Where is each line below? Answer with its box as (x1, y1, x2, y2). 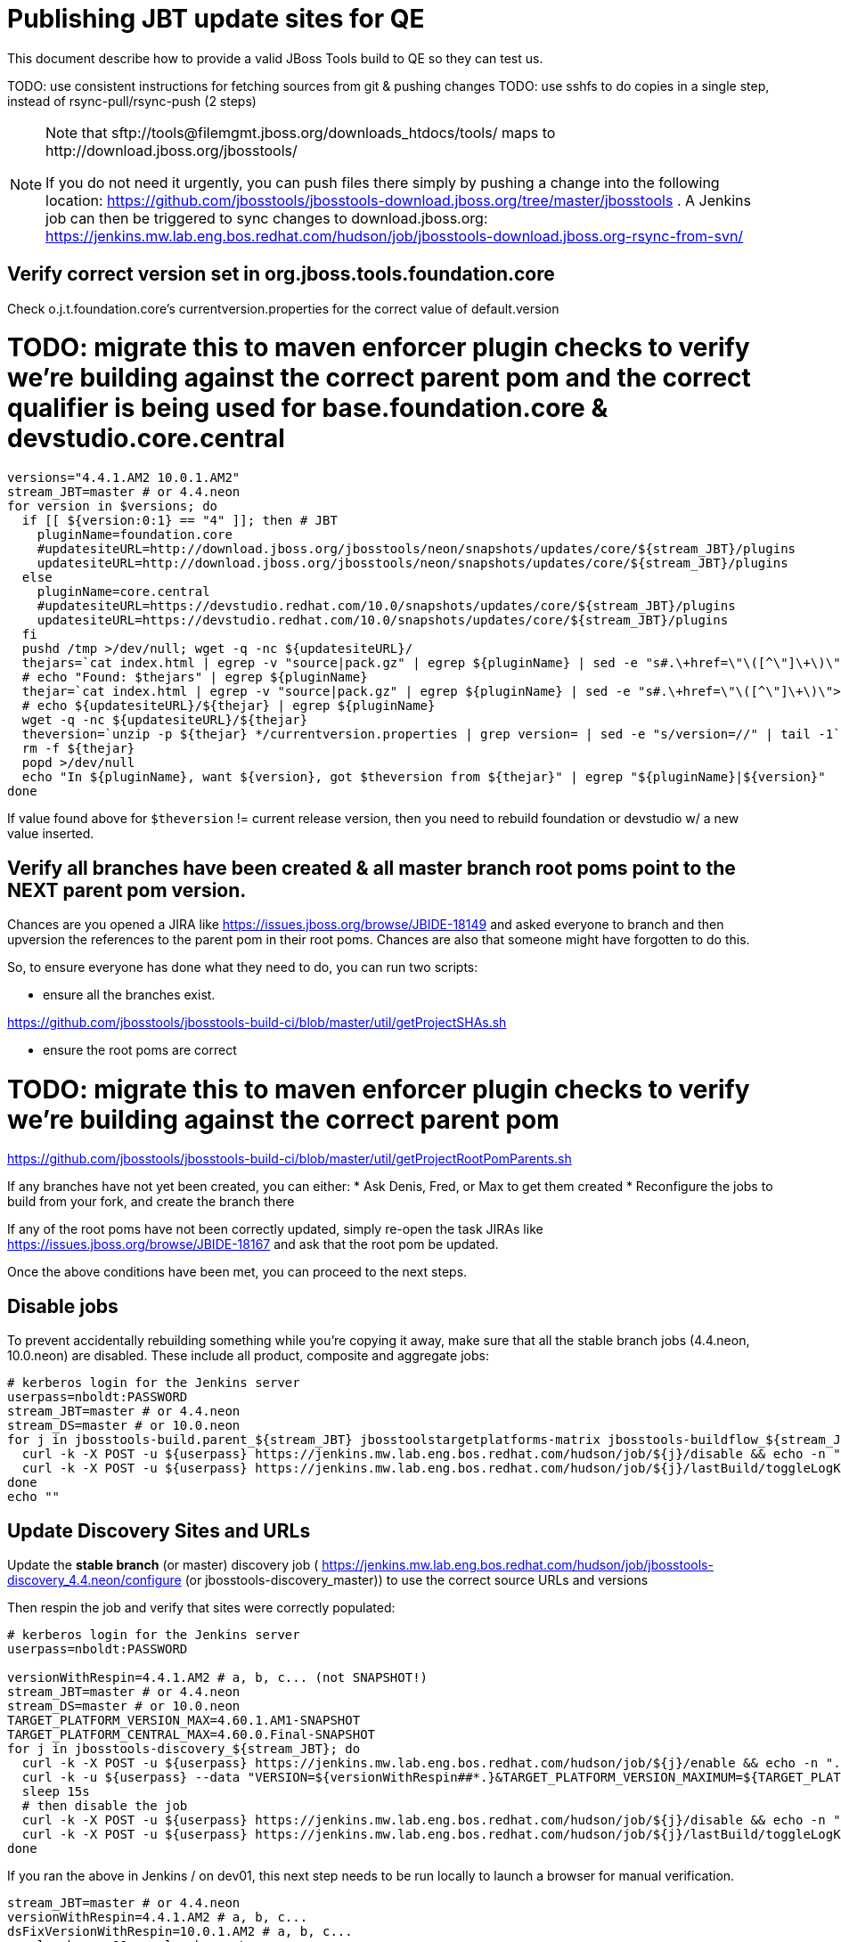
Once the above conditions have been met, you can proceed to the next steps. (7, 1264, 468, 1280)
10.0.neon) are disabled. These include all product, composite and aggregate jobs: (7, 1348, 489, 1364)
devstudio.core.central (7, 423, 285, 454)
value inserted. (7, 826, 94, 842)
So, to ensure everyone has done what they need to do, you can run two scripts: (7, 959, 478, 975)
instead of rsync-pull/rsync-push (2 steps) (7, 93, 257, 109)
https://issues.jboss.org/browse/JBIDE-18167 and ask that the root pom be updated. (7, 1236, 499, 1253)
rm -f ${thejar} (21, 741, 135, 756)
